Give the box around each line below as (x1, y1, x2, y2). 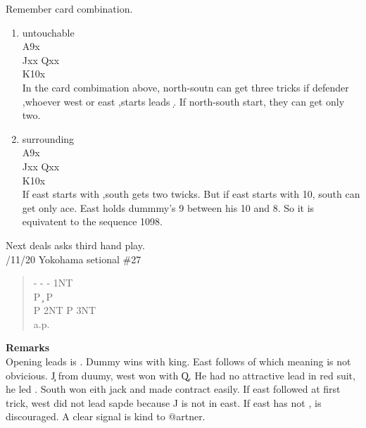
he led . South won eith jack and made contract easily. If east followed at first (6, 382, 341, 396)
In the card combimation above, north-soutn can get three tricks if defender (22, 80, 349, 94)
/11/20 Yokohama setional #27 (6, 251, 141, 266)
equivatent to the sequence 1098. (22, 214, 163, 229)
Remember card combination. (6, 1, 133, 15)
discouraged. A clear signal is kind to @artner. (6, 409, 206, 424)
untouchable (22, 25, 75, 39)
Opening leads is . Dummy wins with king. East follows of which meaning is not (6, 354, 351, 369)
